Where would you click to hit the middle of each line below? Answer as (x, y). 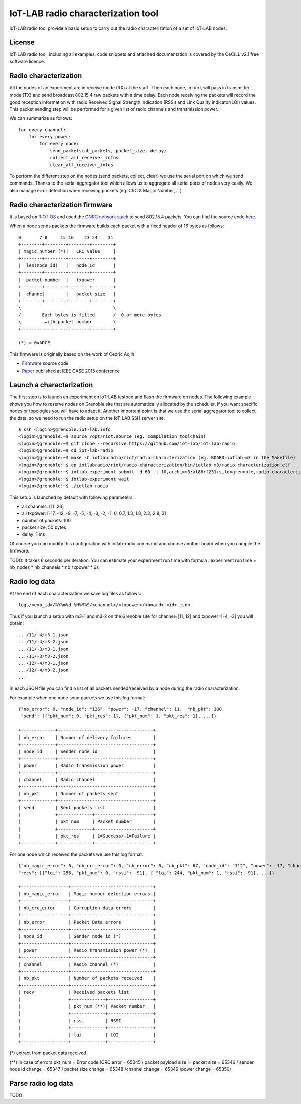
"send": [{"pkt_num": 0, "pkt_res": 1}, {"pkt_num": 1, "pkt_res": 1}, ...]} (119, 716)
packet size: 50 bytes (44, 527)
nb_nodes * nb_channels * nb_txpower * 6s (54, 567)
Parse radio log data (41, 1083)
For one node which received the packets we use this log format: (76, 854)
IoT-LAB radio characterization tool (84, 13)
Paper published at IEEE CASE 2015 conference (71, 371)
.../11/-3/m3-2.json (43, 656)
